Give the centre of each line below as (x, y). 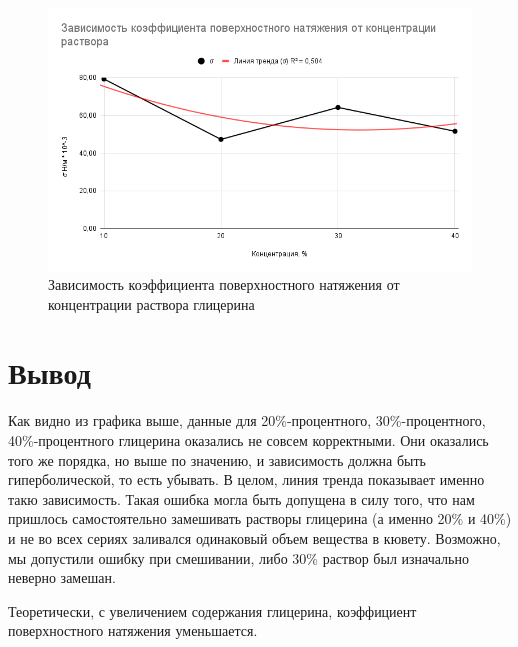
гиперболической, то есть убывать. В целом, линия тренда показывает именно (246, 479)
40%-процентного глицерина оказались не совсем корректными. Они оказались (248, 440)
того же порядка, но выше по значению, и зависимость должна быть (217, 459)
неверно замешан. (62, 577)
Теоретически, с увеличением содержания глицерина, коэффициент (212, 610)
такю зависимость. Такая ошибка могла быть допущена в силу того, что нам (241, 498)
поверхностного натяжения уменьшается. (133, 630)
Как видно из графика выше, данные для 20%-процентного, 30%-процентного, (247, 420)
